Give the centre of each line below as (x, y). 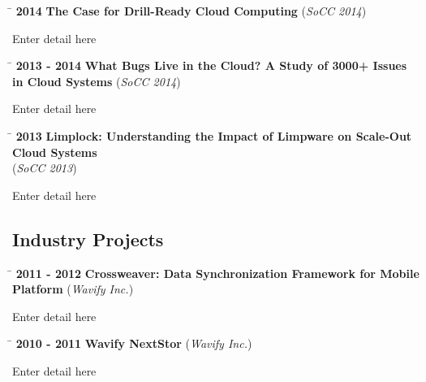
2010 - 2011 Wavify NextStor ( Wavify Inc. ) (134, 343)
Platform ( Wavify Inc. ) (73, 289)
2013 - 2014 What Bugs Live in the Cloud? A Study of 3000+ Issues (211, 65)
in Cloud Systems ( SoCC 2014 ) (97, 81)
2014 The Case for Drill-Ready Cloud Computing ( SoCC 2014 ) (191, 11)
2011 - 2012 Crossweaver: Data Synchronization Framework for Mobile (217, 273)
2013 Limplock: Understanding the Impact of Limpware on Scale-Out (214, 135)
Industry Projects (88, 239)
